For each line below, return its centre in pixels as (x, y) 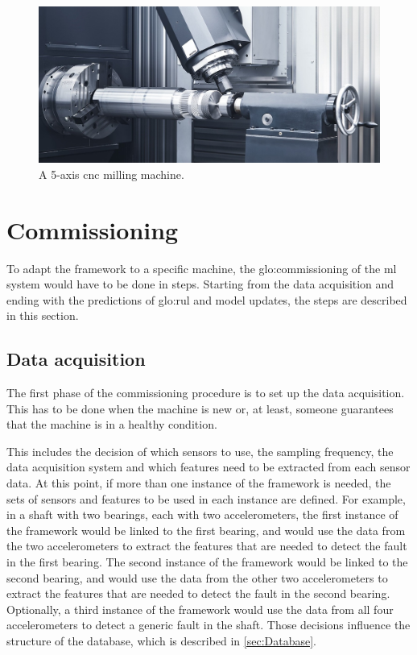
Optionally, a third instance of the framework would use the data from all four (200, 609)
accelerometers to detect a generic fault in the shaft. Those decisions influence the (208, 625)
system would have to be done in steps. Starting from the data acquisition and (200, 284)
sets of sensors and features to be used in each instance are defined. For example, (206, 498)
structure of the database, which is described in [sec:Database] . (162, 640)
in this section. (43, 315)
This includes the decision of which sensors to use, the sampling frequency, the (200, 451)
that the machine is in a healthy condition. (112, 424)
